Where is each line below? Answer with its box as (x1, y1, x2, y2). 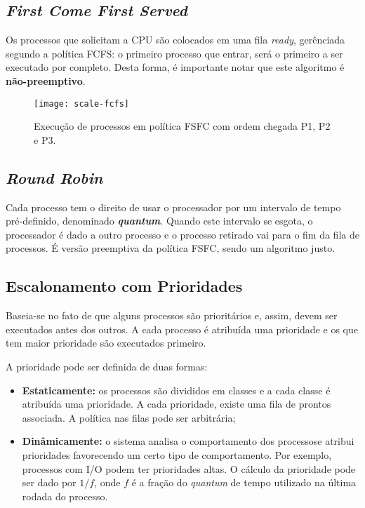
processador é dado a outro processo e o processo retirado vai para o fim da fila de (6, 227, 359, 241)
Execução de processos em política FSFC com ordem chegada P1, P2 (34, 119, 331, 133)
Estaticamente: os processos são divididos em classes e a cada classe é (22, 382, 331, 397)
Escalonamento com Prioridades (6, 275, 243, 297)
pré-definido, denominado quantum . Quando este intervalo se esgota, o (6, 213, 313, 228)
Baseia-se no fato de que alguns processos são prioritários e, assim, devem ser (6, 308, 338, 323)
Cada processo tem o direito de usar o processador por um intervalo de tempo (6, 199, 341, 214)
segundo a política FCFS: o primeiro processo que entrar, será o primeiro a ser (6, 46, 343, 60)
